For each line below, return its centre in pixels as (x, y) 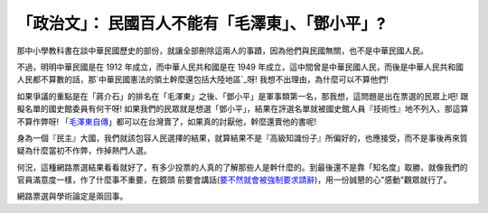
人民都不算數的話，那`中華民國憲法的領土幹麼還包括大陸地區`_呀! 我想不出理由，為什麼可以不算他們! (202, 79)
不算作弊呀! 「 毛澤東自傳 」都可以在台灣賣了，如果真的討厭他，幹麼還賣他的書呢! (166, 121)
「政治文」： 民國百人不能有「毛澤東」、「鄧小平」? (201, 23)
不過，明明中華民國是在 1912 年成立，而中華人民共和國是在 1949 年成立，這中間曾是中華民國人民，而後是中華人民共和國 (240, 67)
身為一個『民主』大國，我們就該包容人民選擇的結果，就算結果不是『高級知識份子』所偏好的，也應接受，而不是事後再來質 (242, 138)
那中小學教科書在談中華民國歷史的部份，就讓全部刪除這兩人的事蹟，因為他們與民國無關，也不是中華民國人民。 (222, 51)
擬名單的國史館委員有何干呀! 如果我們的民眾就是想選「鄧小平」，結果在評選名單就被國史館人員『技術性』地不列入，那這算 (243, 109)
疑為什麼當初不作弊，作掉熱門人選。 (84, 151)
